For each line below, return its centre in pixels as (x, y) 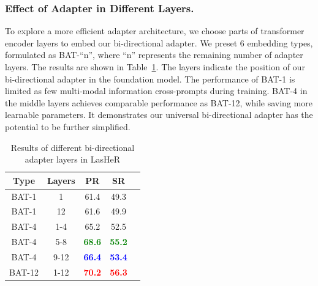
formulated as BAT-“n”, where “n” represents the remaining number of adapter (154, 55)
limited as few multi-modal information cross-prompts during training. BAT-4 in (156, 91)
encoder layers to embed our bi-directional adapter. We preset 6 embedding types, (159, 42)
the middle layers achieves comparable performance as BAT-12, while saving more (159, 102)
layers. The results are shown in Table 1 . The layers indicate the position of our (155, 67)
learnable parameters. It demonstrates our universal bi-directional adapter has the (159, 115)
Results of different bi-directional (73, 147)
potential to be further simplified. (68, 126)
